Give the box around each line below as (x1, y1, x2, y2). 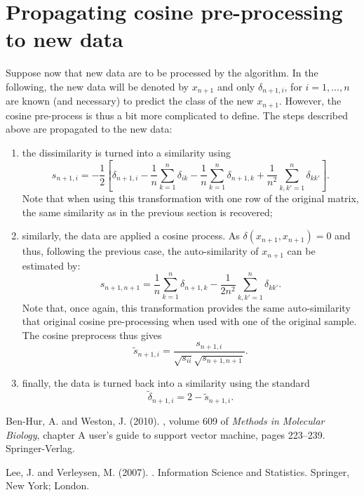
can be (287, 244, 316, 258)
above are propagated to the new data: (6, 121, 173, 136)
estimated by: (22, 258, 81, 272)
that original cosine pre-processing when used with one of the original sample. (22, 314, 357, 329)
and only (217, 79, 255, 93)
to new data (6, 25, 123, 53)
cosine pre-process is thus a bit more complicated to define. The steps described (6, 107, 348, 122)
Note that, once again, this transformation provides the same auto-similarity (22, 300, 351, 314)
